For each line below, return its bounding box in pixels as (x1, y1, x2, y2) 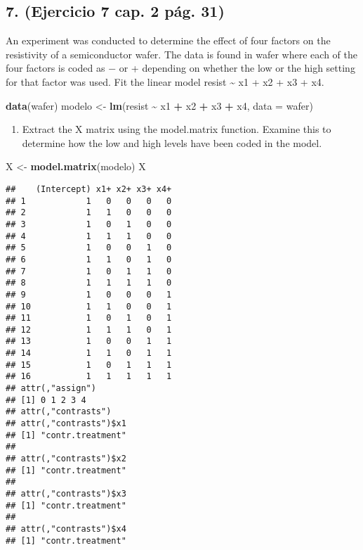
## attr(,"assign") (6, 383, 96, 394)
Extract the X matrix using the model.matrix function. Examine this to (22, 122, 331, 136)
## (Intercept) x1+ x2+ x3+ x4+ (6, 184, 172, 194)
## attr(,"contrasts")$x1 (6, 418, 126, 429)
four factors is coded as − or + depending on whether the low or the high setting (6, 60, 355, 75)
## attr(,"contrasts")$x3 (6, 489, 126, 499)
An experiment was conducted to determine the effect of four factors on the (6, 33, 331, 48)
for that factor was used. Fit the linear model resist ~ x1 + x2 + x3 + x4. (6, 74, 324, 89)
